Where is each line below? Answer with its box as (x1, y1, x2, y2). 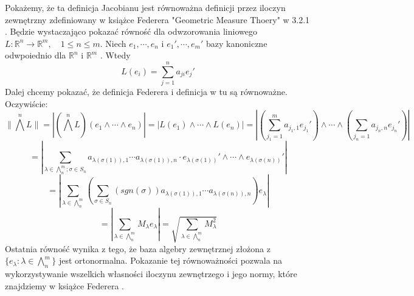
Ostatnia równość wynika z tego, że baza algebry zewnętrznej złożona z (5, 242, 271, 255)
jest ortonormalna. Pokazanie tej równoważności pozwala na (58, 254, 283, 267)
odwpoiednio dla (5, 49, 66, 62)
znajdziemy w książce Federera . (5, 279, 124, 292)
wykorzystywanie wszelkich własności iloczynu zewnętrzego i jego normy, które (5, 267, 297, 280)
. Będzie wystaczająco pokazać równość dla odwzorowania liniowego (5, 25, 257, 38)
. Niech (100, 37, 126, 49)
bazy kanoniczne (206, 37, 267, 49)
